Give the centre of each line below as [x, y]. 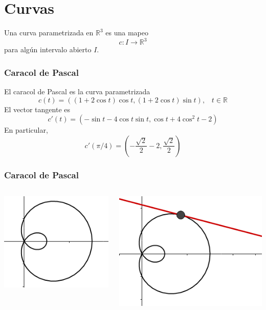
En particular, [26, 130]
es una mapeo [127, 33]
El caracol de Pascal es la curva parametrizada [77, 91]
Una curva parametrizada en [49, 33]
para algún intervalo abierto [48, 49]
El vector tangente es [37, 109]
